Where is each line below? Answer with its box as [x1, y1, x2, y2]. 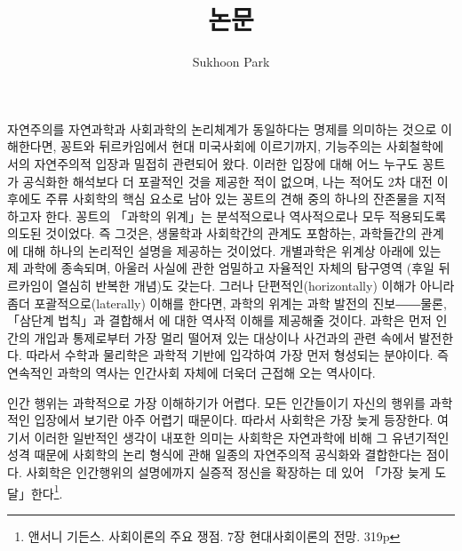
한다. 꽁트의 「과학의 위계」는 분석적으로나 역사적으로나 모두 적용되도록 [45, 206, 447, 225]
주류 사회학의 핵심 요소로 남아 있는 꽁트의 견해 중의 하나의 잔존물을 [45, 189, 419, 208]
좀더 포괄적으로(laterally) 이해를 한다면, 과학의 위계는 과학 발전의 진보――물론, [7, 293, 447, 312]
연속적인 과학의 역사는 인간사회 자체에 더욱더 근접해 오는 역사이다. [7, 363, 376, 382]
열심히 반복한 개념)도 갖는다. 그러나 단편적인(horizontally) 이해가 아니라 [57, 276, 455, 295]
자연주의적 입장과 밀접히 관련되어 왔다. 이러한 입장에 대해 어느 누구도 [34, 154, 418, 172]
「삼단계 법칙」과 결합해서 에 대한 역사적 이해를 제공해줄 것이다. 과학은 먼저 [7, 311, 432, 330]
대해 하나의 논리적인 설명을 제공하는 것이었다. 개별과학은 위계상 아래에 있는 [22, 241, 442, 260]
